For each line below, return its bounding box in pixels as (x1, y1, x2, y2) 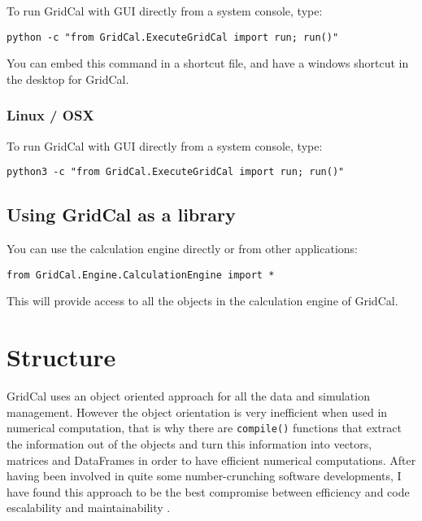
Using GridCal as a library (7, 202, 236, 227)
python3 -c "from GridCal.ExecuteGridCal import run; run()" (7, 166, 345, 178)
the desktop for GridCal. (7, 70, 129, 87)
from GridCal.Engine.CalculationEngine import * (7, 269, 275, 281)
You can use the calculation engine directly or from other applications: (7, 240, 358, 257)
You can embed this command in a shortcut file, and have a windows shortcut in (7, 55, 409, 72)
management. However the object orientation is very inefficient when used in (7, 403, 388, 420)
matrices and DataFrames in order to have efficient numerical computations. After (7, 451, 416, 468)
